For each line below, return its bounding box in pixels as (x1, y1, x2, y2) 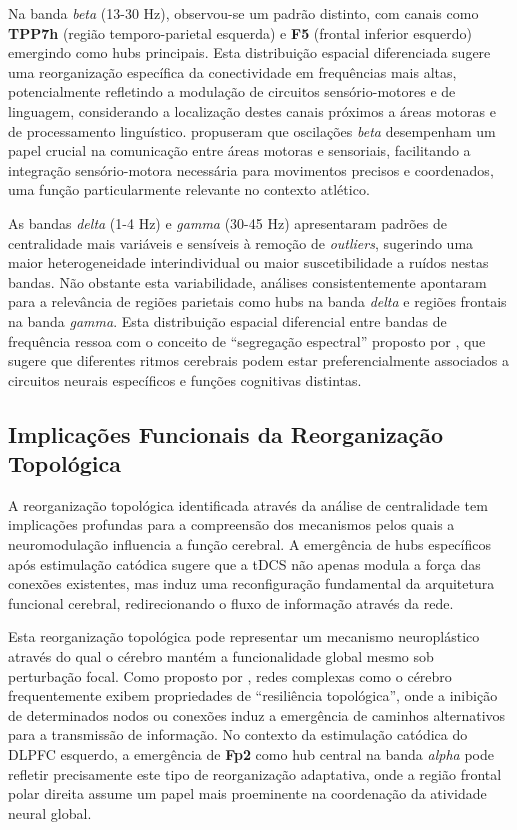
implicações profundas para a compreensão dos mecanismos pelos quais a (8, 514, 455, 535)
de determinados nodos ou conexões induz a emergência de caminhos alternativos (8, 704, 506, 725)
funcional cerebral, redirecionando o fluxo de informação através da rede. (8, 592, 454, 613)
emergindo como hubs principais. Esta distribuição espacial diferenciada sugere (8, 42, 491, 63)
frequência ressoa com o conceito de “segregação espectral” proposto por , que (8, 330, 486, 351)
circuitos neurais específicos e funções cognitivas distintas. (8, 369, 362, 390)
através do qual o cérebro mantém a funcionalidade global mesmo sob (8, 646, 434, 667)
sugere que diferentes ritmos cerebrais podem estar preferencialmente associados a (8, 350, 509, 371)
